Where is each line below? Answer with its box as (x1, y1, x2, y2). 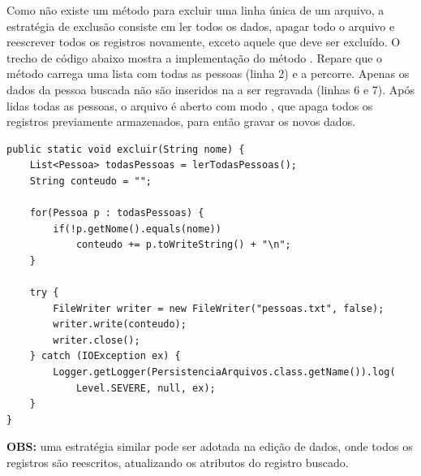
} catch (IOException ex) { (29, 350, 181, 362)
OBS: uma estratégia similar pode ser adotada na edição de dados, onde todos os (6, 438, 413, 455)
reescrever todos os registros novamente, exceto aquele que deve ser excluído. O (6, 33, 401, 50)
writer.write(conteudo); (53, 318, 187, 331)
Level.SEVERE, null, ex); (75, 382, 216, 394)
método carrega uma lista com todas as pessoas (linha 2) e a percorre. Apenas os (6, 65, 410, 82)
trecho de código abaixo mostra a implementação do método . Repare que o (6, 49, 383, 66)
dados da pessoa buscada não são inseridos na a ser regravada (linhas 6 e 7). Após (6, 80, 415, 97)
